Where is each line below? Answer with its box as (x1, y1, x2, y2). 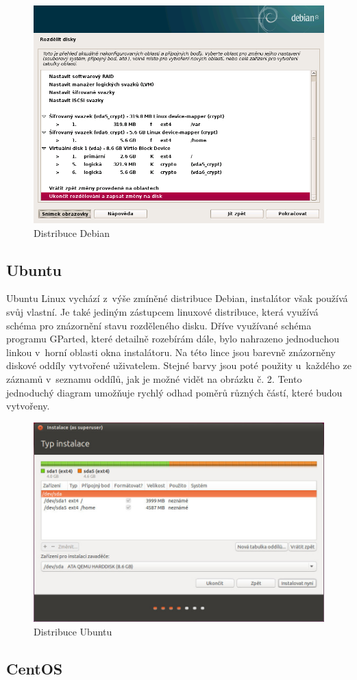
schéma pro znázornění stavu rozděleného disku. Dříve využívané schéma (6, 318, 312, 332)
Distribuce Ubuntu (34, 624, 112, 638)
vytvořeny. (6, 399, 50, 413)
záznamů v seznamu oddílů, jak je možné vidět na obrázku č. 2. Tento (6, 371, 302, 386)
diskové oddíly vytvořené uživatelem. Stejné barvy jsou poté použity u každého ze (6, 358, 352, 373)
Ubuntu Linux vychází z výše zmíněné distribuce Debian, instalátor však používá (6, 291, 348, 305)
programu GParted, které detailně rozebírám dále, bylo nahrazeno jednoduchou (6, 331, 339, 346)
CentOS (6, 657, 63, 679)
